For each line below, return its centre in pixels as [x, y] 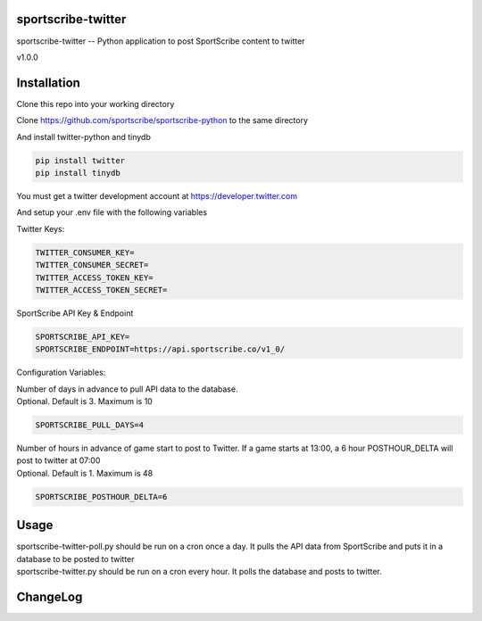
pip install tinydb [78, 173]
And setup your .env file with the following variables [112, 212]
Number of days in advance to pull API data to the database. [127, 389]
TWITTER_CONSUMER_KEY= [85, 253]
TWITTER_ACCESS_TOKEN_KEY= [94, 277]
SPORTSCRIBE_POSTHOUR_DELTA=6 [101, 497]
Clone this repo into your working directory [96, 103]
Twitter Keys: [41, 228]
